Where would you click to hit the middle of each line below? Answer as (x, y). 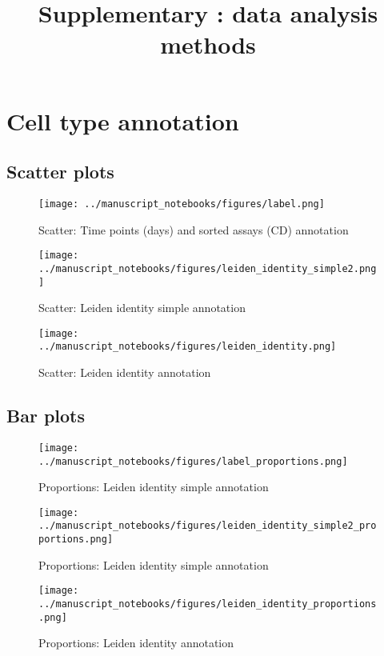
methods (208, 44)
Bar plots (46, 416)
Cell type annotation (123, 120)
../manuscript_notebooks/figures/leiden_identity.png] (188, 347)
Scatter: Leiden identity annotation (125, 372)
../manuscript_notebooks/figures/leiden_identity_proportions (208, 604)
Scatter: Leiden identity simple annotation (142, 308)
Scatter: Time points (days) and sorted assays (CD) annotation (194, 229)
